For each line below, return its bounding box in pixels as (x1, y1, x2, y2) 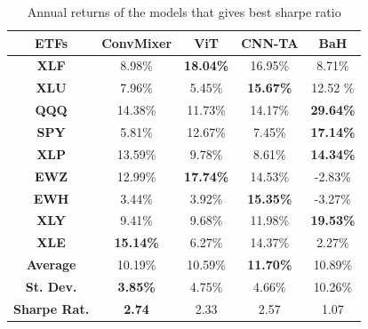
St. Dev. (25, 277, 77, 295)
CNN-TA (241, 33, 299, 52)
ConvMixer (101, 33, 172, 52)
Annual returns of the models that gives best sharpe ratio (27, 3, 341, 20)
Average (26, 255, 76, 274)
